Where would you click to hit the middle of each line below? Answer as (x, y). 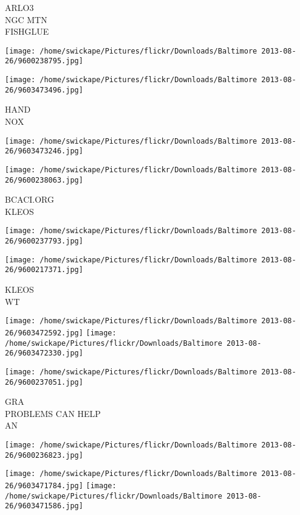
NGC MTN (26, 19)
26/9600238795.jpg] (44, 61)
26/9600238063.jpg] (44, 180)
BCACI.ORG (29, 199)
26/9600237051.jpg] (44, 382)
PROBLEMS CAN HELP (53, 413)
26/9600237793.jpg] (44, 241)
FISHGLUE (27, 31)
